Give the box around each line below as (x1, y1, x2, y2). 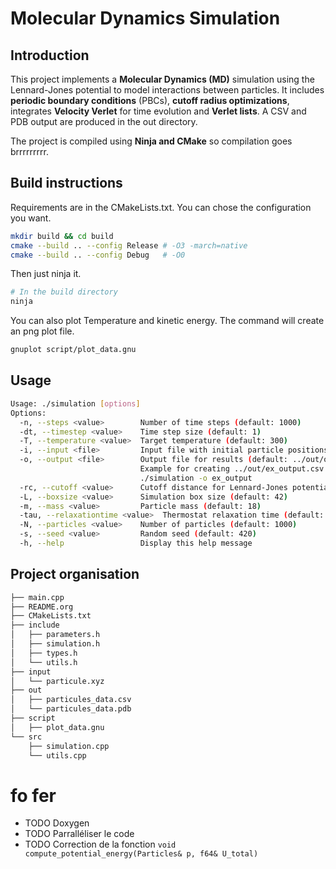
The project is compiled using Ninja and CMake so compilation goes (10, 135, 293, 147)
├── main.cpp (10, 592, 65, 602)
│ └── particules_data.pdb (10, 704, 132, 714)
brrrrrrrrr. (10, 146, 49, 157)
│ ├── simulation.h (10, 639, 101, 649)
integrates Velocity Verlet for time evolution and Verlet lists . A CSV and (10, 105, 307, 117)
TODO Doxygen (24, 817, 90, 829)
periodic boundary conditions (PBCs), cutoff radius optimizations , (10, 95, 290, 106)
